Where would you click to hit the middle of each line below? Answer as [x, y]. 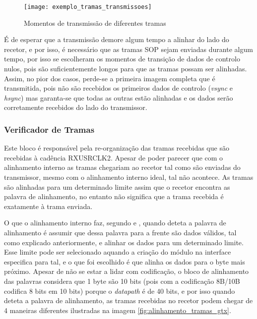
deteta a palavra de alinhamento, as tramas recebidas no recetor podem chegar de [128, 300]
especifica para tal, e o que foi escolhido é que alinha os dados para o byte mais [125, 261]
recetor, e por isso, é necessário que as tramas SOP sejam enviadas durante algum [128, 49]
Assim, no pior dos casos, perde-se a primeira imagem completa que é [110, 78]
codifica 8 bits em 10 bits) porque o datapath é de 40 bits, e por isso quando [120, 291]
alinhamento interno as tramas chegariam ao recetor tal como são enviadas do [122, 167]
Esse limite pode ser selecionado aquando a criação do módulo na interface [118, 252]
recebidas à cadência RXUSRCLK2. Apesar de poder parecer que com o [114, 157]
